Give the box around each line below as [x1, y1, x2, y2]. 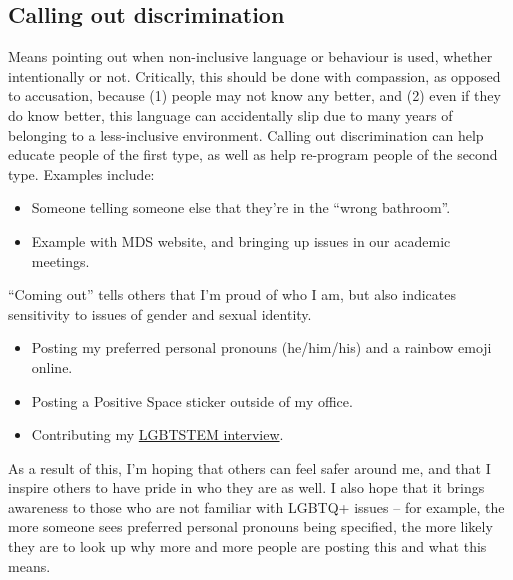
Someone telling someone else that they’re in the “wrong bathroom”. [31, 197, 451, 218]
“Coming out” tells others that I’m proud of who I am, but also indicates [8, 284, 456, 305]
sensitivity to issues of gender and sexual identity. [8, 303, 312, 324]
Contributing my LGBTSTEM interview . [31, 424, 284, 445]
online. [31, 356, 73, 377]
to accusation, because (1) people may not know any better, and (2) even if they [8, 85, 501, 106]
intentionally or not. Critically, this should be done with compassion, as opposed [8, 65, 501, 86]
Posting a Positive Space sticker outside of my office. [31, 390, 353, 411]
